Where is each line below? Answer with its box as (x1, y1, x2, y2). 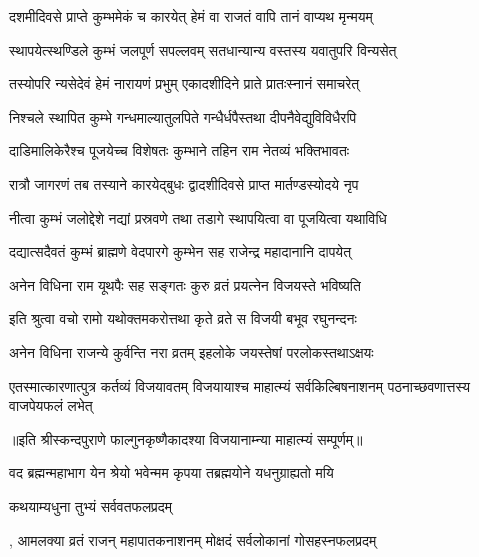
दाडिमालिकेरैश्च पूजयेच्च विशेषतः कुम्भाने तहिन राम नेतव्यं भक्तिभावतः (9, 140, 350, 161)
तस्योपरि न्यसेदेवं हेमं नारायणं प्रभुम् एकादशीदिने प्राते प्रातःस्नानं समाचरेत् (9, 73, 360, 94)
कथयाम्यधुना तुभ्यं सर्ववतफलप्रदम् (9, 495, 173, 516)
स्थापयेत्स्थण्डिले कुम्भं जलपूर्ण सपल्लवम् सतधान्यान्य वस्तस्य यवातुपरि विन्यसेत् (9, 39, 397, 60)
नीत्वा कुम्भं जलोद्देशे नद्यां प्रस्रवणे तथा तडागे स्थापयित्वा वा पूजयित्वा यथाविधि (9, 207, 387, 228)
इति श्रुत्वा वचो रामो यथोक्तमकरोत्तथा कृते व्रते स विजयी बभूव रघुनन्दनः (9, 308, 357, 329)
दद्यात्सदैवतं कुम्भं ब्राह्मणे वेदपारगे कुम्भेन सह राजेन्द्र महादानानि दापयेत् (9, 241, 352, 262)
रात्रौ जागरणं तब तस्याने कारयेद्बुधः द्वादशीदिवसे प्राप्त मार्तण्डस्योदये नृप (9, 173, 359, 194)
